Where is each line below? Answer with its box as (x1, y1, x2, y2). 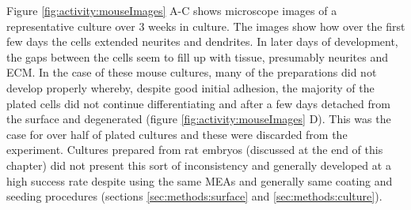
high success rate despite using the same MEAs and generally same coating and (6, 172, 393, 189)
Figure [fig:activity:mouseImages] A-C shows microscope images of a (6, 2, 337, 18)
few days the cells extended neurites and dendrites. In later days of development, (6, 33, 398, 50)
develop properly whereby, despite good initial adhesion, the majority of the (6, 79, 375, 96)
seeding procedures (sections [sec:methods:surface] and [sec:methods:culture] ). (6, 188, 382, 204)
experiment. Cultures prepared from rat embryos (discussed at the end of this (6, 141, 383, 158)
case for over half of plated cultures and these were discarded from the (6, 126, 348, 142)
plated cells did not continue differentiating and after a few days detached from (6, 95, 390, 111)
